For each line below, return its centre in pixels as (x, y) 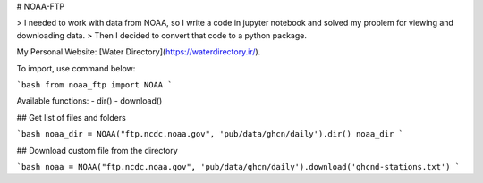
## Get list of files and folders (72, 117)
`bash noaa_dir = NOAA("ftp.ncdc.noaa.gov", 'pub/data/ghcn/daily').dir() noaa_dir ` (210, 134)
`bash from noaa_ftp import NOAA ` (95, 84)
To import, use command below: (76, 68)
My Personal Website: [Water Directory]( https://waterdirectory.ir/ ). (139, 52)
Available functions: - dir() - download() (89, 101)
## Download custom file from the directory (97, 150)
